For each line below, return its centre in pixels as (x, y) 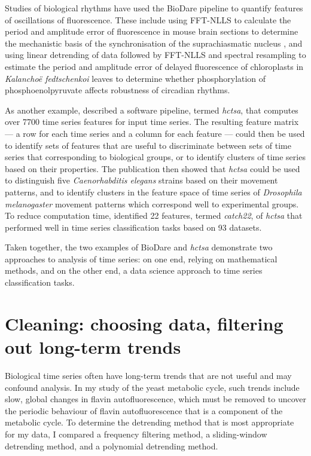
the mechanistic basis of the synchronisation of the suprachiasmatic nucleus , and (154, 43)
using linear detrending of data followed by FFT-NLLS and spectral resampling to (155, 55)
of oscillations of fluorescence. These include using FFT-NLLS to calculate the (148, 19)
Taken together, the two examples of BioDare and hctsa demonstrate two (139, 247)
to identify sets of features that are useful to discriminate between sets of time (148, 145)
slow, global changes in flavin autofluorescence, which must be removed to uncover (155, 399)
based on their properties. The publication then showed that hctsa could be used (153, 168)
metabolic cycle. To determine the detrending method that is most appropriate (150, 422)
